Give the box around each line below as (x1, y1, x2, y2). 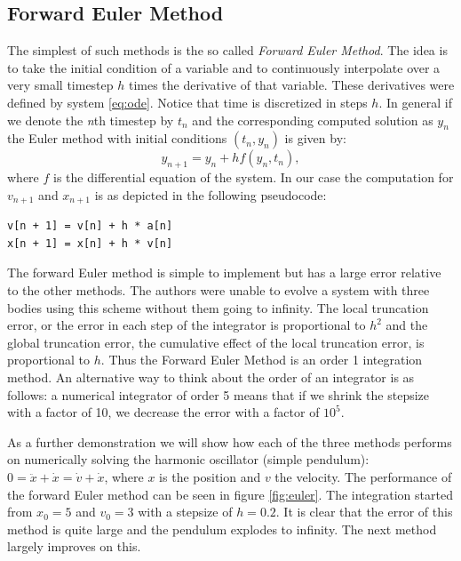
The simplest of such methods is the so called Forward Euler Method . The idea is (7, 41, 448, 60)
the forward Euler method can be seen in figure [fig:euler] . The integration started (7, 485, 453, 503)
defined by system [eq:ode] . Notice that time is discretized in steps (7, 92, 368, 111)
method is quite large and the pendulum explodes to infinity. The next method (7, 519, 437, 538)
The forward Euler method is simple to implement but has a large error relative (7, 263, 441, 282)
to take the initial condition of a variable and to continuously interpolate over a (7, 58, 441, 76)
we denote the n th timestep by (7, 110, 174, 129)
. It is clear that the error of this (275, 502, 453, 521)
